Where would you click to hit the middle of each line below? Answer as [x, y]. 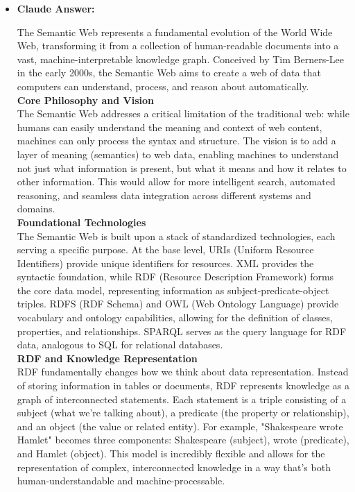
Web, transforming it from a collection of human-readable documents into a [178, 45]
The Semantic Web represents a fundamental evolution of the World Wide [175, 32]
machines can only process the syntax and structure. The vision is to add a [176, 141]
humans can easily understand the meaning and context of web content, [170, 127]
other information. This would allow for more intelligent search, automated [176, 181]
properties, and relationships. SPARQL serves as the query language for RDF [182, 331]
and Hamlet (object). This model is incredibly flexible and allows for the [171, 453]
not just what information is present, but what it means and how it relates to [182, 168]
